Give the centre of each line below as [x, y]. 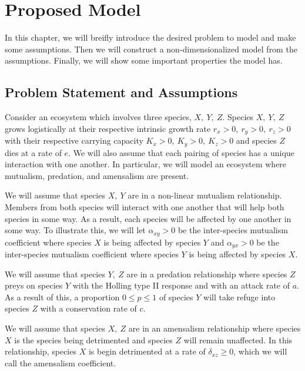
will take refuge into [239, 297]
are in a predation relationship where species [207, 274]
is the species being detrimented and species [93, 339]
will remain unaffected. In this [238, 339]
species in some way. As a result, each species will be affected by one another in [148, 218]
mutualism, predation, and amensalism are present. [97, 175]
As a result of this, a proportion [62, 297]
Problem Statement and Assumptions [121, 92]
